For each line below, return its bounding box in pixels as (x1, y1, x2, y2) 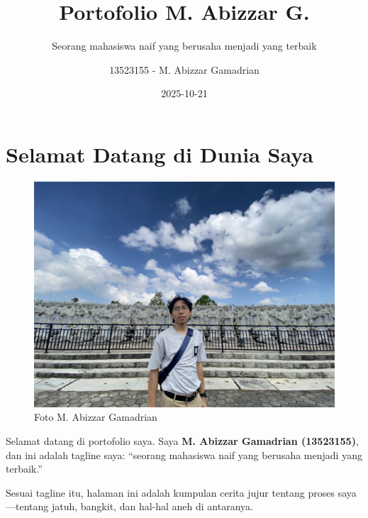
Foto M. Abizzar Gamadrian (34, 409, 157, 424)
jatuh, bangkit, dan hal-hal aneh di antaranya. (51, 499, 253, 514)
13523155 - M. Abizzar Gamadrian (109, 62, 260, 77)
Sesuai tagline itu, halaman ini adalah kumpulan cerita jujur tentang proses (6, 485, 335, 500)
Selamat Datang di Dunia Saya (6, 139, 313, 168)
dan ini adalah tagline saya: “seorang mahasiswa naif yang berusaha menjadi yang (6, 447, 362, 462)
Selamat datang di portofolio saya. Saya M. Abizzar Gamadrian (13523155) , (6, 434, 359, 448)
